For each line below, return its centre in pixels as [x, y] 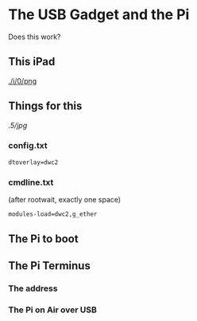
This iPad [32, 62]
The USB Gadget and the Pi [99, 15]
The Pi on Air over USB [52, 310]
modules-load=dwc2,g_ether [53, 214]
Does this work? [35, 37]
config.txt [28, 146]
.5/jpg [18, 125]
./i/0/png [23, 80]
